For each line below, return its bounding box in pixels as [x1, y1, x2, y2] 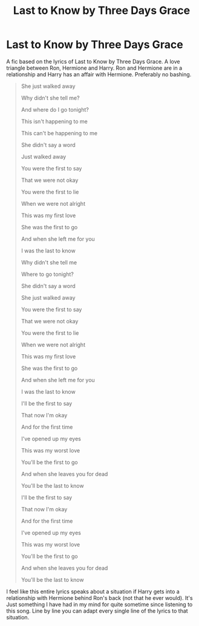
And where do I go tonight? [21, 106, 89, 113]
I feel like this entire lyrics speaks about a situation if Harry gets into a [6, 588, 180, 595]
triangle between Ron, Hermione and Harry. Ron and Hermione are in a [6, 64, 183, 72]
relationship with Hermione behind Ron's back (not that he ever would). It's [6, 594, 193, 601]
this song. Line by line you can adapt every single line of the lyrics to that [6, 607, 189, 614]
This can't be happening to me [21, 129, 98, 136]
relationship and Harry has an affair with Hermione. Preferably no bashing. [6, 70, 192, 78]
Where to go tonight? [21, 271, 74, 278]
